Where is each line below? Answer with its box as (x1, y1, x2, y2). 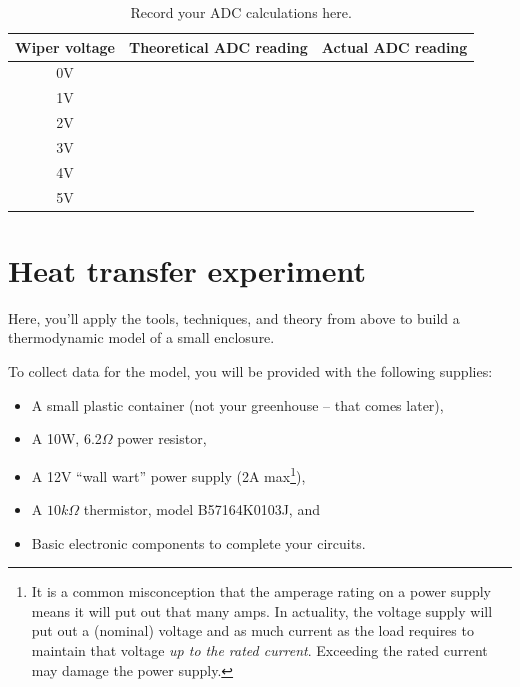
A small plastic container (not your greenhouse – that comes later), (31, 394, 444, 415)
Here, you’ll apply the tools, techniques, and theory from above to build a (8, 307, 460, 328)
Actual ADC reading (321, 36, 468, 57)
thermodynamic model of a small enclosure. (8, 327, 275, 348)
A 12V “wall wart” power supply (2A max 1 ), (31, 462, 306, 486)
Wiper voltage (15, 36, 115, 57)
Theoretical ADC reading (128, 36, 308, 57)
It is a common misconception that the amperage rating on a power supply (31, 581, 492, 602)
